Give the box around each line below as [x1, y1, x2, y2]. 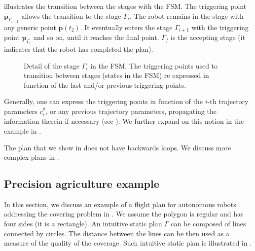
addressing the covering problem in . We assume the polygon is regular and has [4, 209, 244, 219]
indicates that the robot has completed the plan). [4, 43, 153, 54]
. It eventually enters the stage [80, 22, 173, 33]
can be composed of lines [171, 218, 246, 229]
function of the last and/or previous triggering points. [24, 79, 186, 90]
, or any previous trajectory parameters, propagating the [45, 106, 217, 116]
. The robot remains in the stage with [130, 10, 244, 21]
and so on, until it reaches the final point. [33, 32, 159, 42]
